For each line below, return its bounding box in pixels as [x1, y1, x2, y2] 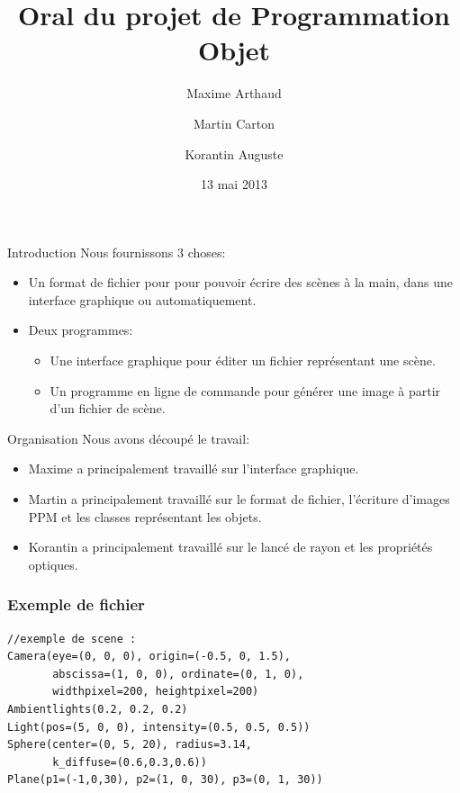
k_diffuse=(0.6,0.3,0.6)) [52, 755, 207, 769]
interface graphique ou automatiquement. [28, 290, 257, 309]
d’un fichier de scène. [50, 399, 166, 418]
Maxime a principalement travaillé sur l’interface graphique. [28, 459, 359, 478]
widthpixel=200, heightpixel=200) [52, 685, 259, 698]
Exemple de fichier [7, 593, 145, 616]
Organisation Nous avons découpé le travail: [7, 428, 250, 447]
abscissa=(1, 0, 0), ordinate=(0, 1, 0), [52, 667, 304, 680]
